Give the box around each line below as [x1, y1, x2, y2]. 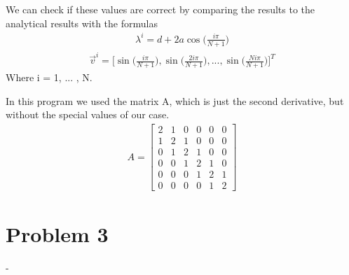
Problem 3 [6, 220, 109, 248]
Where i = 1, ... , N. [6, 70, 93, 85]
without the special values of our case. [6, 107, 170, 122]
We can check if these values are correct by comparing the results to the [6, 2, 315, 16]
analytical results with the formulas [6, 15, 158, 30]
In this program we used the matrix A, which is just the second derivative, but [6, 93, 344, 108]
